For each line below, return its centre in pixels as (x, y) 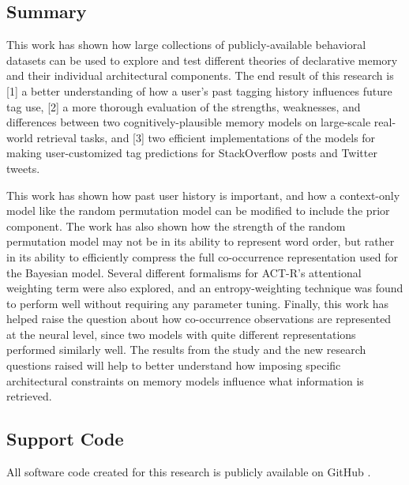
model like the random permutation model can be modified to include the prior (198, 211)
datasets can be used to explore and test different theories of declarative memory (202, 60)
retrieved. (29, 396)
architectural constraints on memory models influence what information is (185, 380)
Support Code (65, 439)
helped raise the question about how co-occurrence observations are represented (199, 319)
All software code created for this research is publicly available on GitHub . (189, 472)
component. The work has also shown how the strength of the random (176, 226)
